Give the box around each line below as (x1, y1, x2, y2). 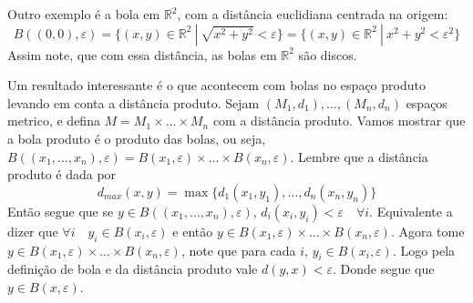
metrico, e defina (7, 111, 100, 130)
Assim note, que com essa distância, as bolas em (7, 45, 277, 64)
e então (172, 221, 213, 240)
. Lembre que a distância (290, 146, 428, 166)
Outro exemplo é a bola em (7, 5, 160, 23)
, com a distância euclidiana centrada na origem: (177, 5, 448, 23)
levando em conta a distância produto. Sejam (7, 93, 260, 112)
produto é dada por (7, 165, 117, 184)
